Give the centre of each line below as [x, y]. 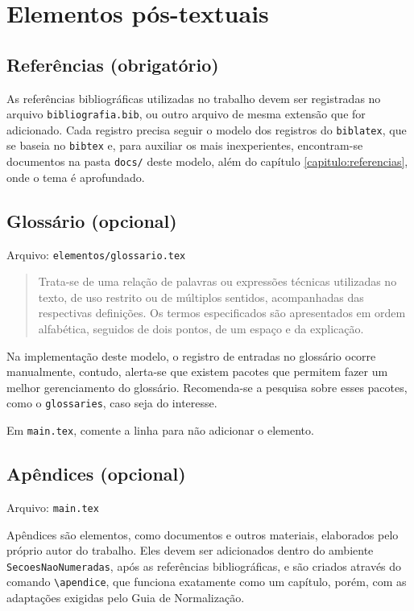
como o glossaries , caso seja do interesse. [112, 403]
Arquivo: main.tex [53, 507]
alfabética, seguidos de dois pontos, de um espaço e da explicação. [201, 329]
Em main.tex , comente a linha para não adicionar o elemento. [160, 430]
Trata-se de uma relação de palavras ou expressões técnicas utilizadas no [217, 281]
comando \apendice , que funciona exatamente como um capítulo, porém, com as [207, 582]
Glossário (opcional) [92, 220]
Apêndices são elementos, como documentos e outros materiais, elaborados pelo [203, 534]
